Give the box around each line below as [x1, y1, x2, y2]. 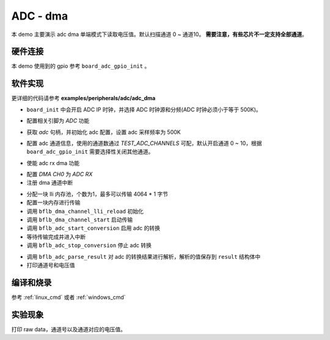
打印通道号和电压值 [26, 262, 75, 268]
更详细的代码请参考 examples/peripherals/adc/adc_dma [11, 95, 156, 102]
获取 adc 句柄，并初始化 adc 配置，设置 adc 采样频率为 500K [26, 128, 181, 136]
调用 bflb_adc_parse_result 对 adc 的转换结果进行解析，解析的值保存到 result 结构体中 [26, 253, 261, 260]
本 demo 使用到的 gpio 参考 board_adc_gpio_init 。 [11, 62, 150, 70]
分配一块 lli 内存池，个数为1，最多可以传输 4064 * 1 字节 [26, 190, 168, 198]
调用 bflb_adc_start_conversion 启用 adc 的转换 [26, 224, 160, 232]
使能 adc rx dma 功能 [26, 159, 80, 166]
